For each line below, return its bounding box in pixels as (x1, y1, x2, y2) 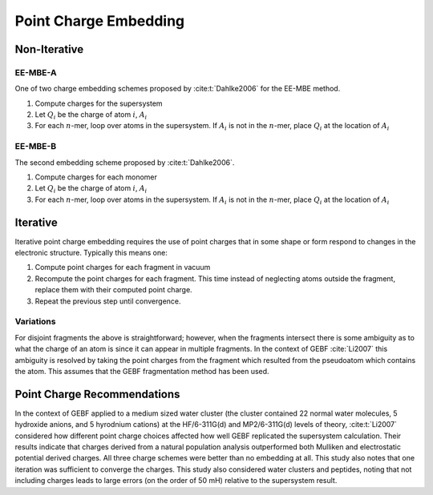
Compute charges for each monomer (34, 172, 158, 182)
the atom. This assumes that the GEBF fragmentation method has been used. (14, 366, 269, 376)
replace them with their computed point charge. (34, 285, 192, 295)
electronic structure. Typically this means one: (14, 248, 168, 258)
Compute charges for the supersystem (34, 99, 164, 108)
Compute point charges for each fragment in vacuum (34, 263, 211, 272)
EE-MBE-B (14, 141, 57, 152)
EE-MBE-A (14, 66, 57, 78)
